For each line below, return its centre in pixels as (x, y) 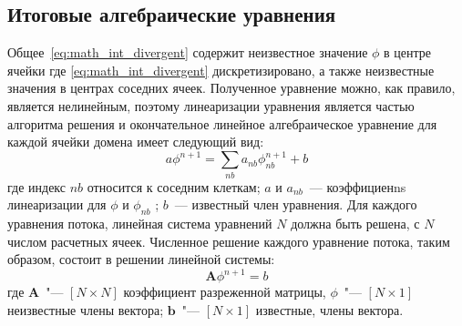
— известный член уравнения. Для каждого (296, 204)
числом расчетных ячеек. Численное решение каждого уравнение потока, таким (229, 241)
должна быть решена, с (355, 223)
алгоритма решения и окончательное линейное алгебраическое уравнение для (222, 123)
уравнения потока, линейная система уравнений (140, 223)
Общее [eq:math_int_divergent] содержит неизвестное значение (188, 52)
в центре (408, 52)
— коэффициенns (358, 186)
